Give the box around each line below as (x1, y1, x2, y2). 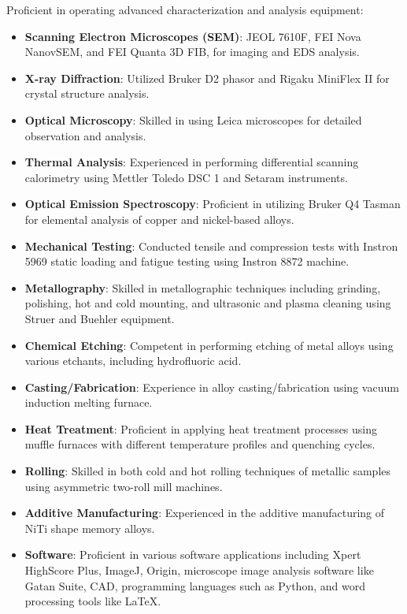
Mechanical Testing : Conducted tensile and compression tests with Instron (24, 237, 398, 254)
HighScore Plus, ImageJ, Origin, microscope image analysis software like (24, 562, 374, 579)
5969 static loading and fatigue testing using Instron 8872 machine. (24, 253, 350, 270)
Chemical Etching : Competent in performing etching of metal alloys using (24, 337, 394, 353)
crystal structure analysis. (24, 85, 150, 102)
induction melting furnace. (24, 394, 153, 411)
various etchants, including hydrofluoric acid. (24, 352, 242, 369)
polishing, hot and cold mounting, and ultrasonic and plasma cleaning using (24, 295, 391, 311)
